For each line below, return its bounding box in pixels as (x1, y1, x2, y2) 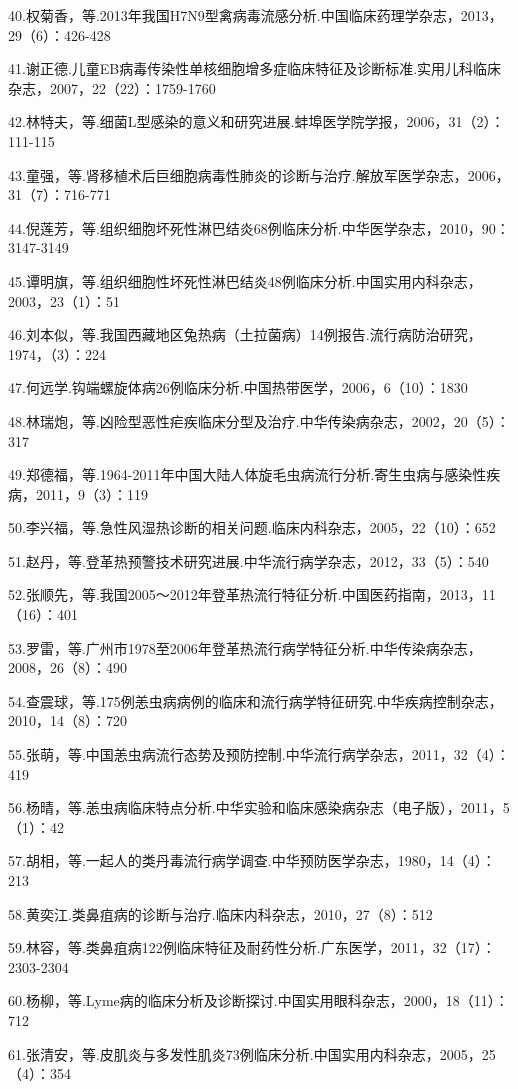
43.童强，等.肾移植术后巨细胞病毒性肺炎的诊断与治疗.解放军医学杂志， (8, 164, 468, 185)
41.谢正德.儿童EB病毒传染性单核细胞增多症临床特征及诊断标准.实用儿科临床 (8, 58, 502, 79)
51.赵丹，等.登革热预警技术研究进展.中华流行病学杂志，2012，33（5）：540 (8, 550, 489, 571)
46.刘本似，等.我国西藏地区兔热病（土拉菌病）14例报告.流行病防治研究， (8, 324, 482, 345)
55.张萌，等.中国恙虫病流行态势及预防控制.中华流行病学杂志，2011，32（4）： (8, 744, 510, 765)
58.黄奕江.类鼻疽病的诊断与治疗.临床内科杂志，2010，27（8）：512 (8, 903, 433, 924)
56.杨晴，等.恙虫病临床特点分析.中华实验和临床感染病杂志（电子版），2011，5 (8, 797, 510, 818)
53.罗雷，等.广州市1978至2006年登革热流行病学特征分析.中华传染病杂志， (8, 637, 482, 658)
